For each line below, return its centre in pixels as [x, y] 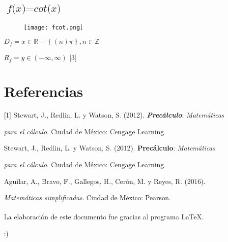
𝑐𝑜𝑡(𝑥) [47, 9]
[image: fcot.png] [54, 27]
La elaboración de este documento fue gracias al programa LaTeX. [104, 217]
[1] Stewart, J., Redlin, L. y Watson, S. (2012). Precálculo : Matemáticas [114, 115]
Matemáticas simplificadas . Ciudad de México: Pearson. [87, 197]
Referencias [44, 91]
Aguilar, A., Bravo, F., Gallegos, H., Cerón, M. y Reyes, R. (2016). [105, 181]
